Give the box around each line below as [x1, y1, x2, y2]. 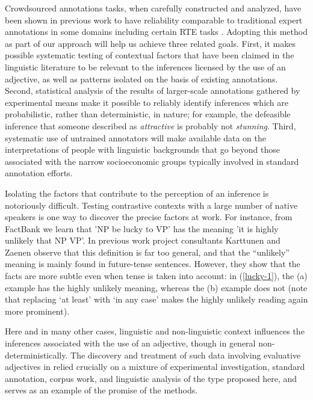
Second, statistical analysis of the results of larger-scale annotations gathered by [5, 84, 300, 97]
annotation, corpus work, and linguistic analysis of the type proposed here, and [5, 372, 297, 384]
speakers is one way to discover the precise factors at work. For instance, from [5, 211, 293, 223]
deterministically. [5, 348, 68, 361]
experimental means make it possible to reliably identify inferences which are [5, 96, 289, 108]
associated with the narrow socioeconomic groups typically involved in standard [5, 155, 299, 167]
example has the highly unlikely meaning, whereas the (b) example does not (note [5, 281, 308, 294]
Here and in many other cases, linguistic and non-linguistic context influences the [5, 325, 305, 337]
